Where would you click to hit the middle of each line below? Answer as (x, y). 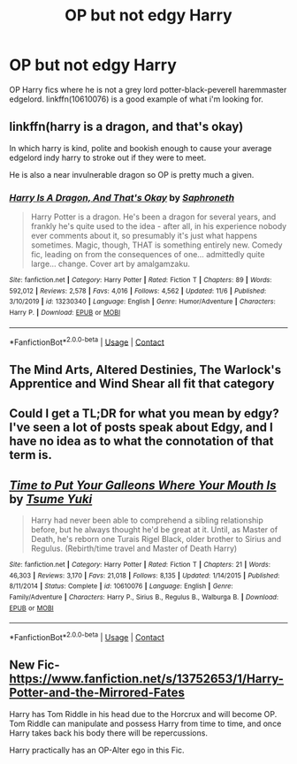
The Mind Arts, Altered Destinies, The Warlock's (145, 369)
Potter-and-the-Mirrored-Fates (97, 693)
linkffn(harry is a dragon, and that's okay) (126, 127)
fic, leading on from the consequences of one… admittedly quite (148, 255)
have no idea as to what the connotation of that (141, 442)
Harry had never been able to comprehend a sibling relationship (147, 520)
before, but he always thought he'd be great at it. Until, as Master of (154, 529)
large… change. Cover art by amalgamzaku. (110, 264)
